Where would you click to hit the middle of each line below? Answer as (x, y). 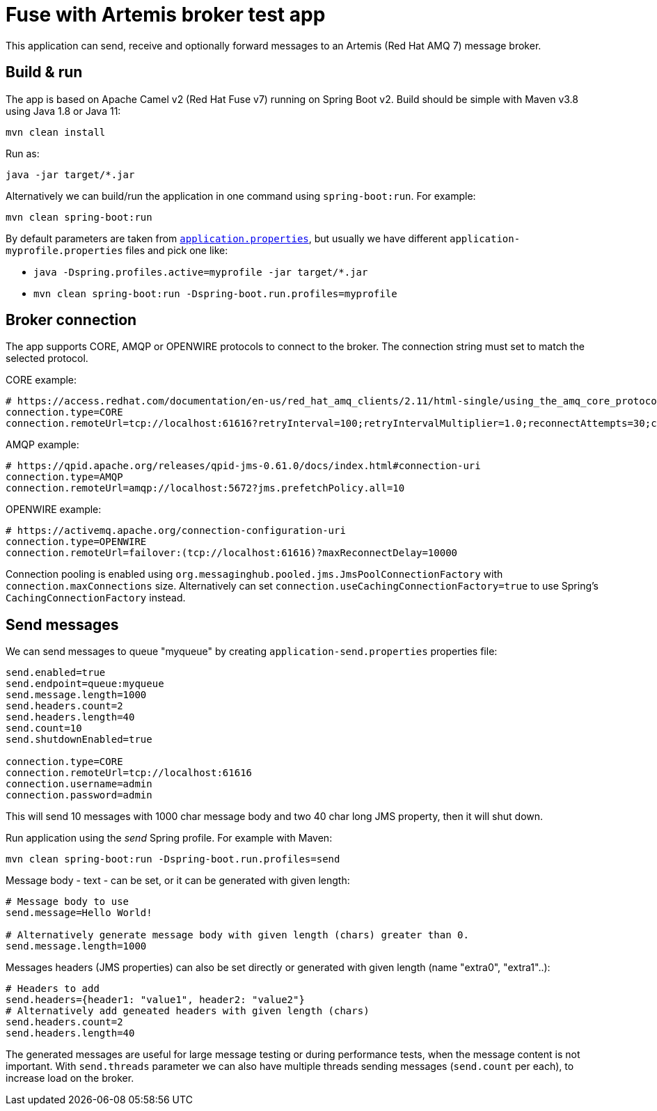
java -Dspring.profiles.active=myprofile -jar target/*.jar (201, 272)
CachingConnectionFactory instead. (96, 598)
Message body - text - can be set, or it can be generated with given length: (178, 881)
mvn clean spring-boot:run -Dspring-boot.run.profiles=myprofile (215, 293)
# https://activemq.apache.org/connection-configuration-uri (176, 531)
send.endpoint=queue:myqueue (85, 684)
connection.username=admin (79, 784)
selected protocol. (47, 358)
